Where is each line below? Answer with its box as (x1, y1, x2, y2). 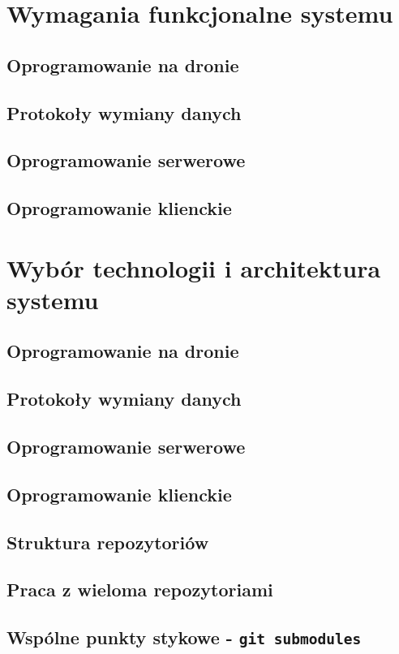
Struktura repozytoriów (6, 529, 209, 554)
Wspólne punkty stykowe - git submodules (6, 625, 362, 650)
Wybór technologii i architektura (6, 251, 381, 284)
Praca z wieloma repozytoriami (6, 577, 273, 602)
